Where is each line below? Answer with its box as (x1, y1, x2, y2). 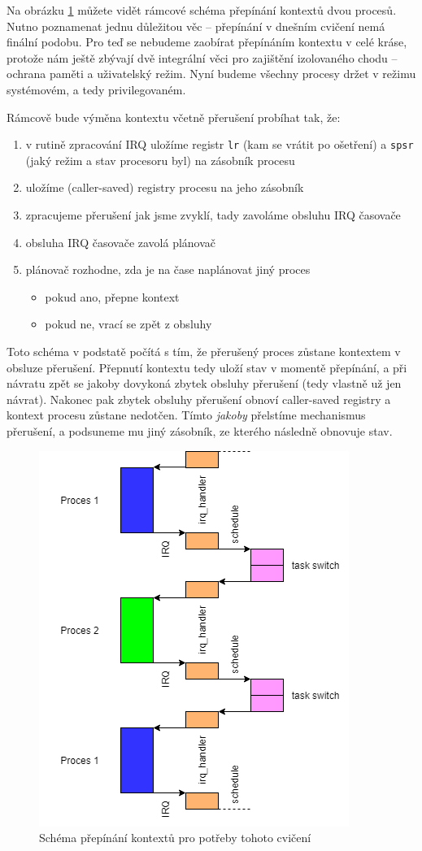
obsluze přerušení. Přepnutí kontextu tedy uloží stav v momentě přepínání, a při (7, 358, 407, 376)
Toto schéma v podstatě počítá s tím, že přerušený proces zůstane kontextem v (7, 342, 401, 359)
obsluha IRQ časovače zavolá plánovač (25, 233, 216, 250)
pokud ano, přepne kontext (45, 288, 180, 305)
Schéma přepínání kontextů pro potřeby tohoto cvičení (39, 829, 311, 846)
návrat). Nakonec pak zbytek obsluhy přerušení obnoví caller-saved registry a (7, 390, 391, 407)
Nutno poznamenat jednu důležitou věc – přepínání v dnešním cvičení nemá (7, 17, 385, 34)
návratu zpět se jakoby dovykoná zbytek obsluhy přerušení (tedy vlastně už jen (7, 375, 402, 392)
